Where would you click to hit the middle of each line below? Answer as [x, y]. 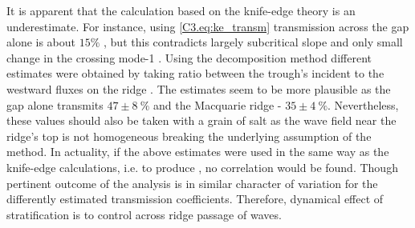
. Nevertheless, [363, 104]
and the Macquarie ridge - [217, 104]
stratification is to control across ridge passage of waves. [144, 214]
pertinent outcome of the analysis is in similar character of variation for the [192, 183]
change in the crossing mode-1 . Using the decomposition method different [189, 57]
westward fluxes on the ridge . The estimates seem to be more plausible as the [199, 88]
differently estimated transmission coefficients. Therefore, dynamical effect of [195, 199]
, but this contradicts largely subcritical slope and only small [253, 42]
